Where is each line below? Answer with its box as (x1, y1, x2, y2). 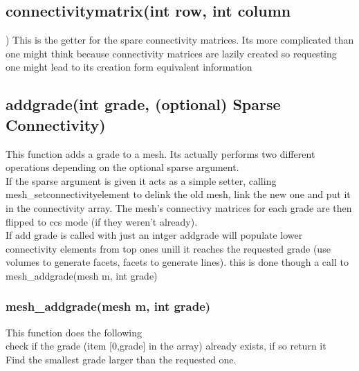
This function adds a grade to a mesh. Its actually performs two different (6, 146, 315, 161)
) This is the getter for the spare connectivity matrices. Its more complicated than (6, 33, 354, 47)
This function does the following (6, 325, 142, 339)
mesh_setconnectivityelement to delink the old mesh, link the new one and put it (6, 187, 351, 201)
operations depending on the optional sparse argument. (6, 160, 239, 174)
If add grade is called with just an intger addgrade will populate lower (6, 228, 303, 242)
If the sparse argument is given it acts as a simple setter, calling (6, 173, 277, 188)
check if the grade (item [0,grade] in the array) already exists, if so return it (6, 338, 326, 353)
